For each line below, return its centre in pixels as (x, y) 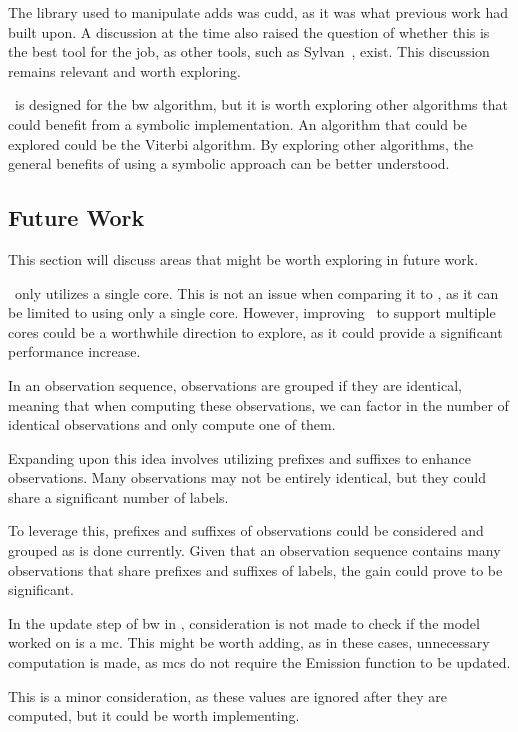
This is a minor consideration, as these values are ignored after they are (227, 695)
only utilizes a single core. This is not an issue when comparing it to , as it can (256, 292)
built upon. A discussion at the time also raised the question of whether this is (249, 31)
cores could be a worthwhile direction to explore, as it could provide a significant (255, 331)
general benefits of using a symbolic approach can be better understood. (229, 163)
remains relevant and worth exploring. (124, 70)
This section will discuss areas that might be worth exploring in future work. (243, 258)
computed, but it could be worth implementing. (154, 715)
